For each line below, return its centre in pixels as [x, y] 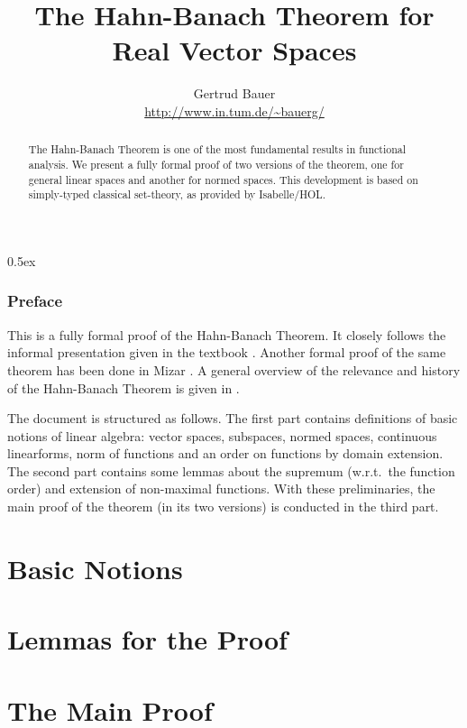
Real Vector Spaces [234, 50]
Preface [35, 301]
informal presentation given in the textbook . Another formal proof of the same [227, 352]
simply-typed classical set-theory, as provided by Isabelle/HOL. [177, 194]
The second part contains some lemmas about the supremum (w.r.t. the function [231, 470]
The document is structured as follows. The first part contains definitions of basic [233, 418]
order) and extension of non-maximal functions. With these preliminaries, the [221, 488]
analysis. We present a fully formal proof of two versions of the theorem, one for [216, 164]
